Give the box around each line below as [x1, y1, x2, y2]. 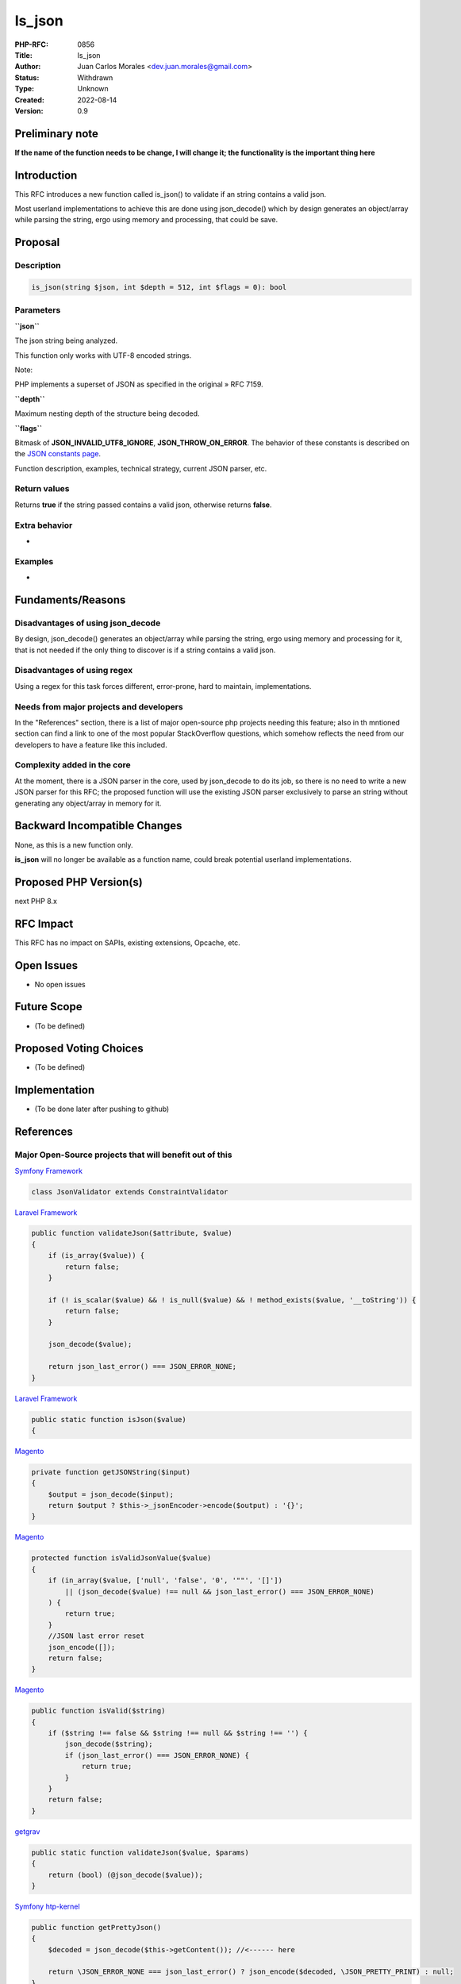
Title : [14, 50, 33, 60]
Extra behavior [14, 520, 73, 531]
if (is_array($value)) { [48, 1251, 145, 1260]
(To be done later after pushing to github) [34, 1104, 170, 1114]
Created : [14, 95, 45, 105]
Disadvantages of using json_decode [14, 617, 161, 629]
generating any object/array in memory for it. [14, 798, 162, 808]
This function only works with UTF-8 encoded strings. [14, 350, 192, 360]
